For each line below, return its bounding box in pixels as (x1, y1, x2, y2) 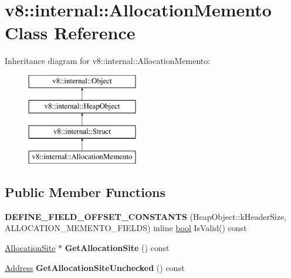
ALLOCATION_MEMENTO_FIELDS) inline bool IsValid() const (5, 222, 247, 234)
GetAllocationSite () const (65, 242, 170, 254)
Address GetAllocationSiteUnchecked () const (5, 261, 185, 273)
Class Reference (5, 21, 136, 45)
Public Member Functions (5, 183, 165, 201)
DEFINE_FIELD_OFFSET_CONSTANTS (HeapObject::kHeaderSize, (5, 210, 287, 222)
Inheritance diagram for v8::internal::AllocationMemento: (5, 55, 211, 67)
